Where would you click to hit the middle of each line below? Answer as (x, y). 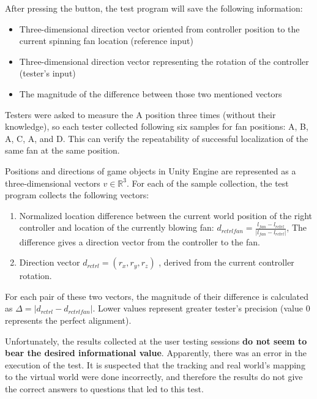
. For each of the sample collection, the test (207, 183)
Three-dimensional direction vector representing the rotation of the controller (164, 61)
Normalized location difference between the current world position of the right (166, 215)
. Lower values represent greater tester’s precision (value (198, 308)
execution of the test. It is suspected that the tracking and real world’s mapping (155, 364)
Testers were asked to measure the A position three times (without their (140, 114)
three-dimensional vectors (53, 183)
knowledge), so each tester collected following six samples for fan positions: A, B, (157, 126)
